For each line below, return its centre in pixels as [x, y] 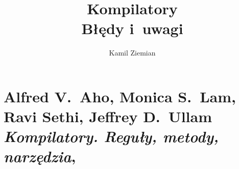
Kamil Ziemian [132, 53]
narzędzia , [40, 156]
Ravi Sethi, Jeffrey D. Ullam [108, 116]
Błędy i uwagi [132, 28]
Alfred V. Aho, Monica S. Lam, [120, 96]
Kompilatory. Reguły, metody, [111, 136]
